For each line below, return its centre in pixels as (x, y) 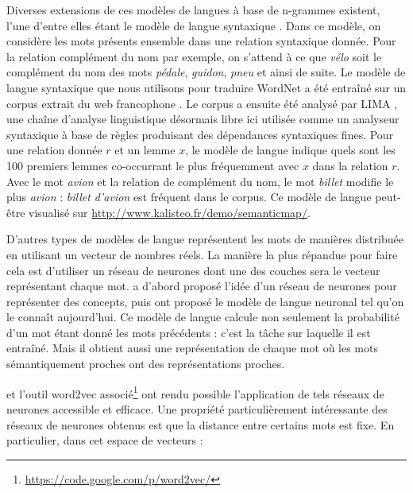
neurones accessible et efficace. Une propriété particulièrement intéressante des (197, 408)
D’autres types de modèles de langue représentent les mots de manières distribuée (205, 239)
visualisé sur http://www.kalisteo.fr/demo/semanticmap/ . (170, 212)
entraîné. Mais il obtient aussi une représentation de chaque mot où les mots (192, 348)
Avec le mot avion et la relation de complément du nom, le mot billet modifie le (200, 181)
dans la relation (350, 165)
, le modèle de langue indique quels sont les (290, 150)
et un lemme (145, 150)
